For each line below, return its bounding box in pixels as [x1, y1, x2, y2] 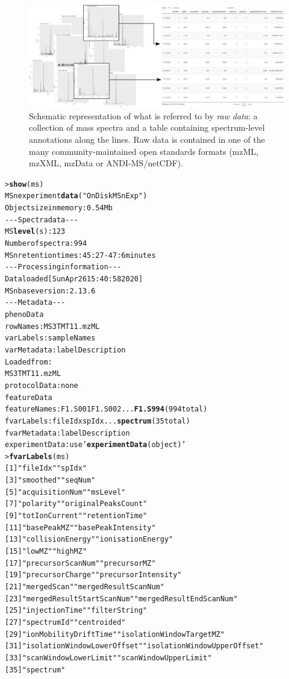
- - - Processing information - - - [5, 263, 122, 272]
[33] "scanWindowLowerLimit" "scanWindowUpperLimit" [5, 653, 212, 662]
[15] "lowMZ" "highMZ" [5, 547, 87, 556]
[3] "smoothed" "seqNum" [5, 476, 96, 485]
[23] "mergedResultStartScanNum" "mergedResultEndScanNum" [5, 594, 238, 603]
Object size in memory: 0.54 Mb [5, 204, 113, 213]
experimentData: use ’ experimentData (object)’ [5, 440, 186, 449]
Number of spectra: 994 [5, 239, 87, 248]
